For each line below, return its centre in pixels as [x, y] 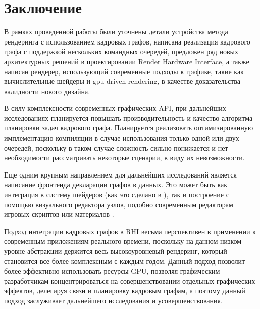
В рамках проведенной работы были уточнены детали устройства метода [116, 32]
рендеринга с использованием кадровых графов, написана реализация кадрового [127, 41]
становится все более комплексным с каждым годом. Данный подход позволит [125, 261]
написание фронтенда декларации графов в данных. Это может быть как [116, 184]
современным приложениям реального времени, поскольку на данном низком [123, 241]
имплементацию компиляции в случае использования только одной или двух [122, 138]
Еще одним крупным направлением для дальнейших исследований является [120, 174]
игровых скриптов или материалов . [59, 214]
